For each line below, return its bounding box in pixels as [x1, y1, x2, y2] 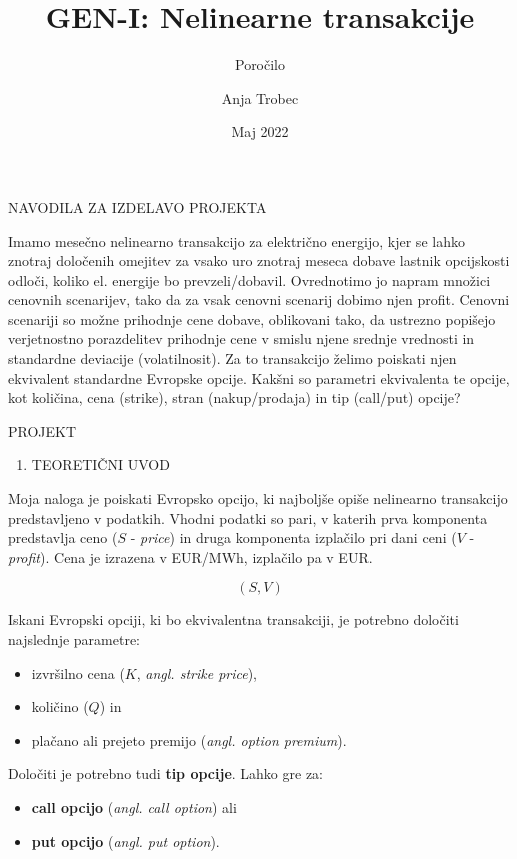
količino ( [31, 696, 89, 717]
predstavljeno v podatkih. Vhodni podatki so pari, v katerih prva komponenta [8, 507, 488, 528]
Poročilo [234, 54, 286, 75]
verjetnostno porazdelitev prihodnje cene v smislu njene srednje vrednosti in [8, 328, 475, 349]
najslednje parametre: [8, 629, 141, 649]
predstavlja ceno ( [8, 527, 118, 548]
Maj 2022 [231, 121, 289, 142]
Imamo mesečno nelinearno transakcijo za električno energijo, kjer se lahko [8, 230, 465, 251]
